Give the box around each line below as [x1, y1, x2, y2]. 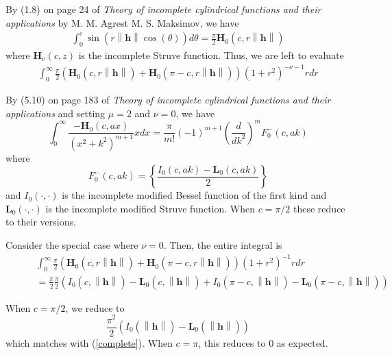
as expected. [276, 335, 328, 350]
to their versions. [5, 215, 76, 229]
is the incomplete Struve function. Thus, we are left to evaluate [78, 48, 344, 62]
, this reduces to [198, 335, 266, 350]
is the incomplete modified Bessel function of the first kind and [62, 188, 327, 202]
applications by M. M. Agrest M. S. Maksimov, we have [5, 15, 239, 29]
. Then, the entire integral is [163, 237, 282, 252]
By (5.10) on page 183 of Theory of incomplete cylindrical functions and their [5, 92, 331, 106]
